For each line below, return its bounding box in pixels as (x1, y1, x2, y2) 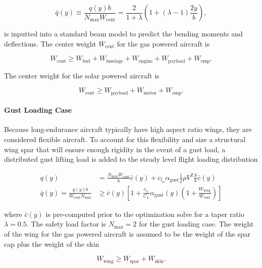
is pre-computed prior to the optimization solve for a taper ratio (45, 208, 244, 219)
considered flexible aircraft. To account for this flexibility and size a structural (4, 134, 246, 145)
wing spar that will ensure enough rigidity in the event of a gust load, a (4, 144, 226, 154)
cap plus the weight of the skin (4, 238, 99, 249)
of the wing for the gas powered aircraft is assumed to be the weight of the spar (4, 228, 251, 239)
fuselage (106, 58, 123, 64)
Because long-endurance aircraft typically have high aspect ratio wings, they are (4, 124, 252, 135)
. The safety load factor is (26, 218, 107, 229)
